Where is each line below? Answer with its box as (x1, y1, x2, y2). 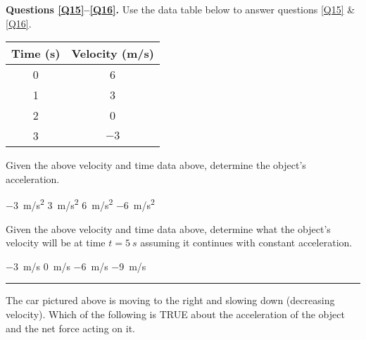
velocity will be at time (6, 235, 106, 250)
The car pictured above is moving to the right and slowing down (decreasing (6, 293, 335, 308)
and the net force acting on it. (6, 320, 135, 335)
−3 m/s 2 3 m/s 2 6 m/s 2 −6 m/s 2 (6, 196, 155, 213)
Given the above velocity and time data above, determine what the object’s (6, 221, 331, 236)
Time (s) (11, 45, 61, 62)
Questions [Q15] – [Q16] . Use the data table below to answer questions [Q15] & (6, 2, 355, 16)
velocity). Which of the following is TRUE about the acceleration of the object (6, 307, 345, 321)
